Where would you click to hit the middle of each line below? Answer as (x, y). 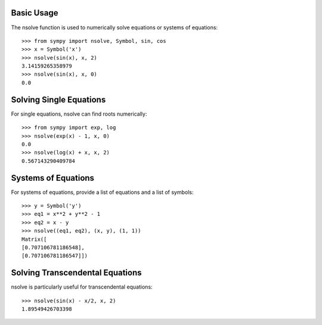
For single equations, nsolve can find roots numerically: (79, 114)
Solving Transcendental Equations (77, 273)
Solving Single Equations (58, 99)
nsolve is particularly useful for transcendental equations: (82, 287)
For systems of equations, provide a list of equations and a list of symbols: (102, 192)
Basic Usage (35, 13)
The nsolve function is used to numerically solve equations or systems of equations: (114, 27)
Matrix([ (34, 239)
